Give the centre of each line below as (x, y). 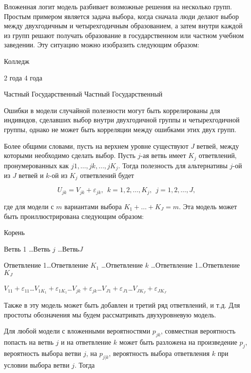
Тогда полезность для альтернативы (175, 165)
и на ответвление (86, 342)
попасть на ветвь (29, 342)
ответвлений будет (107, 175)
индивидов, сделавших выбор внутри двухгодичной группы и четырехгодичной (122, 120)
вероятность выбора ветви (43, 353)
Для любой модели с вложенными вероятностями (77, 331)
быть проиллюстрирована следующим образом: (74, 216)
